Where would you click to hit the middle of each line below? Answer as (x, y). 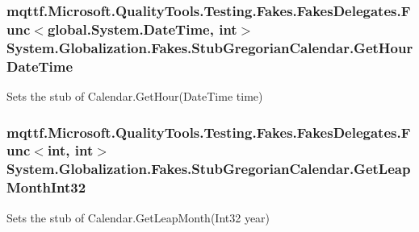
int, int (70, 150)
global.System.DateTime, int (142, 29)
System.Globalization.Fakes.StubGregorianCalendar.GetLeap (209, 169)
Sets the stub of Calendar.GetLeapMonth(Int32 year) (138, 217)
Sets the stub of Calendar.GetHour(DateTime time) (135, 95)
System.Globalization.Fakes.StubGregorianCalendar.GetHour (210, 47)
